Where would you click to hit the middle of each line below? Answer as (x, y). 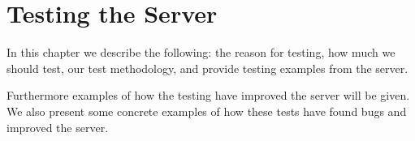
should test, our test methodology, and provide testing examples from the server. (207, 68)
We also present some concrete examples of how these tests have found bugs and (207, 111)
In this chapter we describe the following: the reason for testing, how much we (201, 52)
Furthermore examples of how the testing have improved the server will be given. (208, 95)
